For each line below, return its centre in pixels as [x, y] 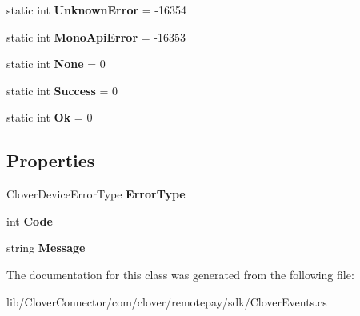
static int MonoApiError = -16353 [96, 36]
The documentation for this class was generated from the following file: [180, 274]
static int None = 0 [56, 64]
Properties [51, 160]
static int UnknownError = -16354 [96, 10]
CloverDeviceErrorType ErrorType [96, 194]
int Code [30, 220]
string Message [46, 248]
